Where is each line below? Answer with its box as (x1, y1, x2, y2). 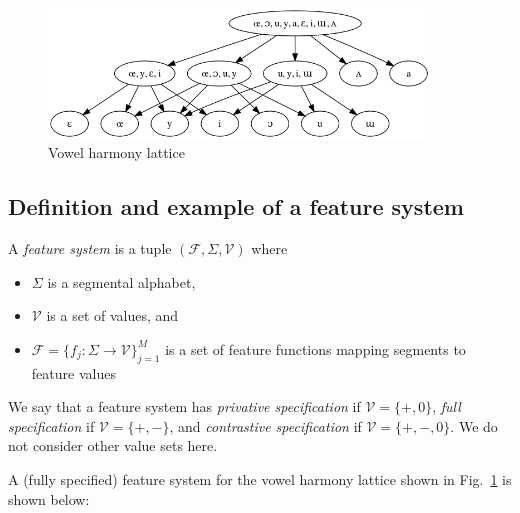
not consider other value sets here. (8, 435, 218, 456)
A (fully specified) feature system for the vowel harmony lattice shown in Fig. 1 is (8, 469, 512, 490)
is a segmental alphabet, (47, 271, 196, 292)
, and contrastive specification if (169, 415, 362, 436)
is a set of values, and (46, 305, 179, 326)
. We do (450, 415, 498, 436)
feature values (31, 362, 116, 383)
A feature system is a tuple (8, 238, 172, 259)
